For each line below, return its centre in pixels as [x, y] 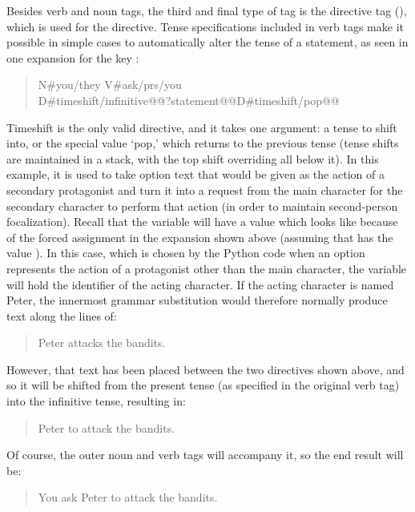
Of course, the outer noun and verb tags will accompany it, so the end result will [205, 455]
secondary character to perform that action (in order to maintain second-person [202, 206]
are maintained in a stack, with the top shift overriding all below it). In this [193, 158]
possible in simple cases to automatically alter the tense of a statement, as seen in [207, 42]
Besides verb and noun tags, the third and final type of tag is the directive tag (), [207, 10]
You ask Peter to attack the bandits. [128, 497]
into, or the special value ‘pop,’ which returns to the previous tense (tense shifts [203, 143]
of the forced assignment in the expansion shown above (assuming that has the [200, 237]
